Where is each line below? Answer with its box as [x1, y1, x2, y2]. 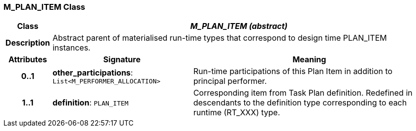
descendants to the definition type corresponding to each [193, 98, 407, 108]
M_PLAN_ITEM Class [3, 2, 85, 12]
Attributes [8, 54, 47, 65]
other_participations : [52, 67, 133, 78]
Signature [103, 54, 141, 65]
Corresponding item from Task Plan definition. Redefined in [193, 88, 413, 98]
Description [5, 38, 50, 48]
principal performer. [193, 76, 267, 86]
